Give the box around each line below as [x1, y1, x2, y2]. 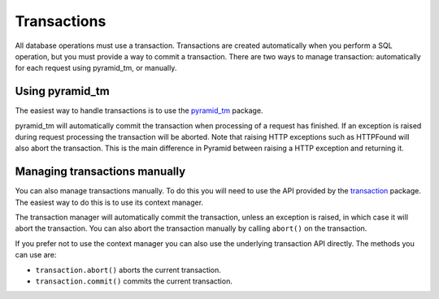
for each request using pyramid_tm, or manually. [15, 63, 177, 73]
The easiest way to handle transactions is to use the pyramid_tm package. [15, 106, 263, 115]
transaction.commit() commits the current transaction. [35, 276, 233, 286]
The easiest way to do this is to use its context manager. [15, 197, 203, 207]
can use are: [15, 250, 57, 260]
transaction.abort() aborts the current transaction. [35, 265, 221, 275]
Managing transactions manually [15, 165, 186, 179]
